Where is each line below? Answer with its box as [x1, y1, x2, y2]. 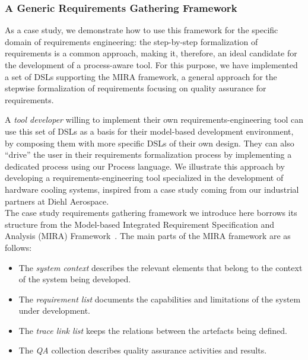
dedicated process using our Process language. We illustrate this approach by [5, 160, 285, 172]
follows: [5, 241, 32, 253]
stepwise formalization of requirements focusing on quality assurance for [5, 82, 266, 94]
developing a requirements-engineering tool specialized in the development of [5, 171, 284, 184]
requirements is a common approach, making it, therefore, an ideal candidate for [5, 47, 297, 59]
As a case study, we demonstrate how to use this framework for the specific [5, 24, 278, 36]
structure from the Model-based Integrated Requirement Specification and [5, 218, 275, 230]
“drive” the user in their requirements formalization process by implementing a [5, 148, 292, 161]
